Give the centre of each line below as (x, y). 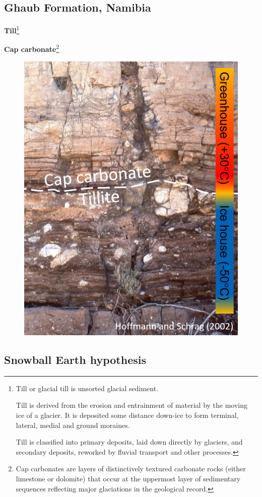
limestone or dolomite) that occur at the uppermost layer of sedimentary (128, 479)
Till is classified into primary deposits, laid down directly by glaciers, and (129, 442)
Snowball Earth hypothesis (75, 360)
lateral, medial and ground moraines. (73, 425)
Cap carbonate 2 (32, 48)
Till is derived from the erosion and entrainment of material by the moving (132, 405)
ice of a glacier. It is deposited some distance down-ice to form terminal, (127, 415)
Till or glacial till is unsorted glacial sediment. (87, 388)
